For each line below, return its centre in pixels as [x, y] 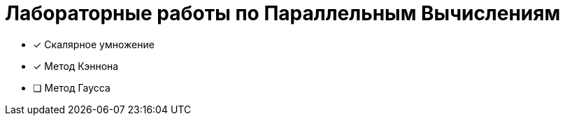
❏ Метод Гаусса [72, 87]
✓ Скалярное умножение [94, 44]
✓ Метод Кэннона [76, 66]
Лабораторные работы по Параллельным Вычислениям [283, 13]
